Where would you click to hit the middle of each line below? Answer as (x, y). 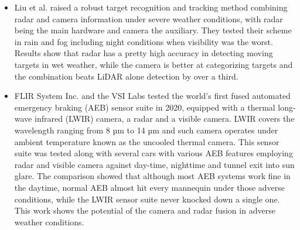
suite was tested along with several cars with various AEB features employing (154, 153)
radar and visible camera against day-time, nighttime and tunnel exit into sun (154, 164)
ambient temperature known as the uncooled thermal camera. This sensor (147, 141)
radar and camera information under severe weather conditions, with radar (149, 18)
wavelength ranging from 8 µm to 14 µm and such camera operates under (146, 130)
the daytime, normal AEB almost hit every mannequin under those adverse (150, 187)
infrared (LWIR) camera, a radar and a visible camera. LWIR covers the (164, 119)
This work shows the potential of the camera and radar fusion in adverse (145, 210)
